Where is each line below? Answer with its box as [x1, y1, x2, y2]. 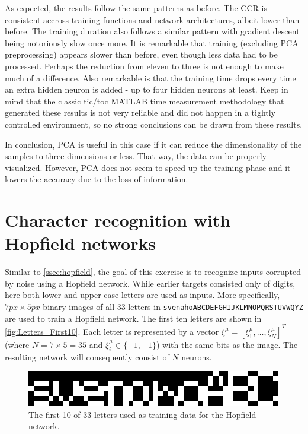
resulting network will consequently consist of [5, 350, 169, 363]
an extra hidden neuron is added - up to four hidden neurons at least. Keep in [5, 83, 288, 96]
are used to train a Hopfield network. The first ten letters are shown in [5, 312, 262, 324]
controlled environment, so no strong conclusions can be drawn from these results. [5, 118, 303, 130]
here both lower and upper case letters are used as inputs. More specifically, [5, 289, 280, 301]
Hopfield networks [5, 231, 156, 255]
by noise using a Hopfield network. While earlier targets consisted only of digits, [5, 277, 296, 289]
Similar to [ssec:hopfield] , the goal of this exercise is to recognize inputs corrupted [5, 265, 301, 278]
